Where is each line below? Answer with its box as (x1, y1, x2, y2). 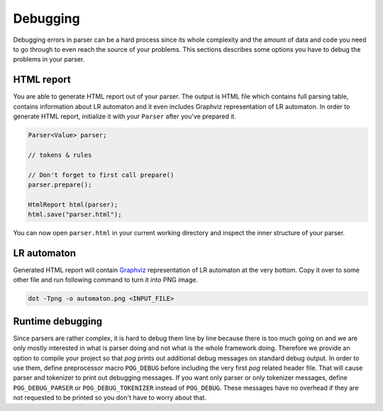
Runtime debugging (13, 315, 103, 327)
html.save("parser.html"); (28, 210, 122, 219)
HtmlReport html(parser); (28, 201, 118, 208)
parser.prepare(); (28, 181, 92, 188)
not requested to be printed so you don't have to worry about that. (13, 393, 207, 402)
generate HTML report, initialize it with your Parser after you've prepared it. (13, 112, 237, 120)
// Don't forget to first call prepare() (28, 171, 174, 179)
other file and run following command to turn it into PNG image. (13, 276, 199, 284)
